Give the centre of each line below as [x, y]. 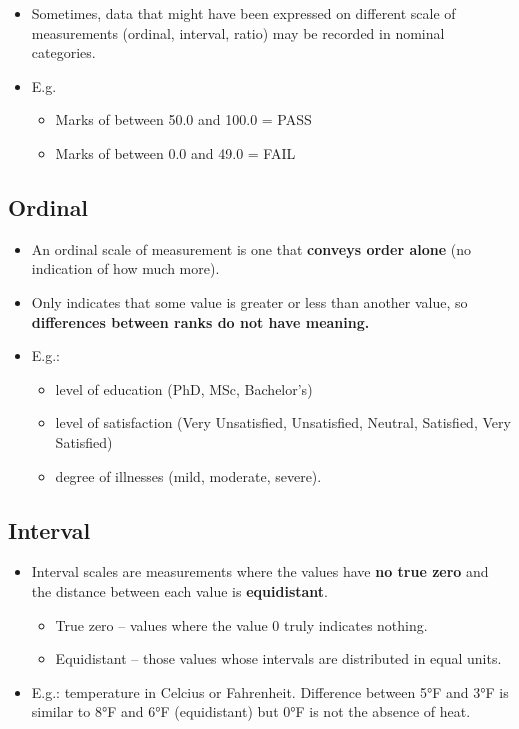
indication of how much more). [125, 268]
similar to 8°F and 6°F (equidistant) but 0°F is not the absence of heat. [251, 711]
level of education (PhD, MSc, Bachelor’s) [184, 388]
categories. [63, 52]
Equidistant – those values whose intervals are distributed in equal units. [278, 658]
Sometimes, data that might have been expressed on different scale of [243, 13]
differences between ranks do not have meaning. [200, 321]
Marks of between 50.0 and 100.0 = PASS [183, 119]
